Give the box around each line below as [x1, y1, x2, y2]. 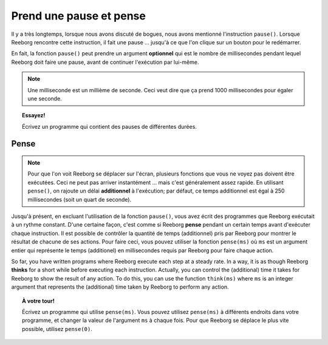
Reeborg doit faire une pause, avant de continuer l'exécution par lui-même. [11, 58, 199, 66]
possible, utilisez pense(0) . [22, 325, 92, 332]
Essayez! [22, 112, 46, 119]
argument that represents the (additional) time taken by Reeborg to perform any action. [11, 283, 229, 291]
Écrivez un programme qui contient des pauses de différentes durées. [22, 123, 197, 130]
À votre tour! [22, 297, 55, 304]
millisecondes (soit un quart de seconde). [27, 196, 132, 203]
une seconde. [27, 95, 62, 102]
